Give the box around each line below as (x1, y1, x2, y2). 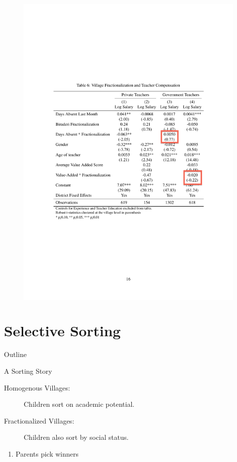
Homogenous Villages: (4, 382, 70, 392)
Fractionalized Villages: (4, 415, 75, 426)
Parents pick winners (15, 448, 79, 459)
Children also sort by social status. (24, 432, 129, 442)
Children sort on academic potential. (24, 399, 135, 409)
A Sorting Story (4, 366, 52, 376)
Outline (4, 349, 27, 359)
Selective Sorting (4, 320, 121, 341)
